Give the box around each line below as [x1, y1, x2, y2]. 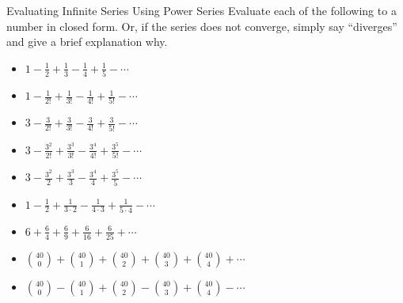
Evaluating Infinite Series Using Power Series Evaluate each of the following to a [6, 2, 397, 18]
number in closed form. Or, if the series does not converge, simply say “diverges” [6, 17, 397, 34]
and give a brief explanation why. [6, 33, 168, 50]
